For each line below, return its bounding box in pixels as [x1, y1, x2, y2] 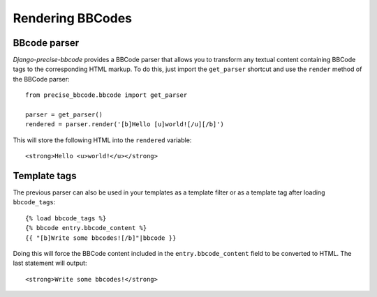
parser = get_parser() [25, 111, 103, 119]
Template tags [13, 170, 77, 181]
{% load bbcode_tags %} [25, 214, 107, 222]
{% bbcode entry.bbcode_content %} [25, 224, 147, 232]
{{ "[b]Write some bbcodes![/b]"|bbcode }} [25, 234, 177, 242]
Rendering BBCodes [13, 10, 133, 26]
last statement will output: [13, 259, 87, 268]
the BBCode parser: [13, 75, 70, 83]
